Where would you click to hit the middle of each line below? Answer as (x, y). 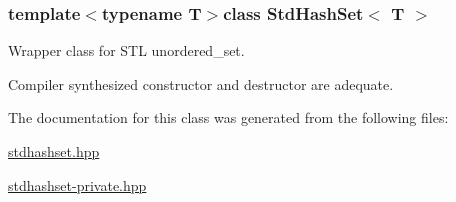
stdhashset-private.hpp (77, 184)
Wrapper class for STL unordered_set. (126, 50)
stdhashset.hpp (54, 151)
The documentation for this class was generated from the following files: (228, 117)
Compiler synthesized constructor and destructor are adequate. (201, 83)
